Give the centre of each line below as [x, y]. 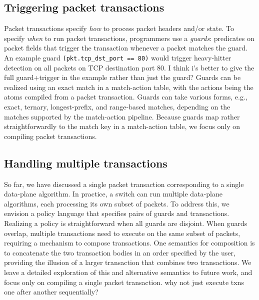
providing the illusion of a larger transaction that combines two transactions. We [128, 262]
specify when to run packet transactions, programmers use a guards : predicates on [129, 38]
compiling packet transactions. [50, 136]
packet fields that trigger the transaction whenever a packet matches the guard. [126, 48]
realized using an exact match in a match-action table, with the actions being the [129, 87]
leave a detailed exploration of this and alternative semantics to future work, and [128, 272]
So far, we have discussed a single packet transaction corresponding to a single [124, 184]
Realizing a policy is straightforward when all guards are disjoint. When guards [126, 223]
